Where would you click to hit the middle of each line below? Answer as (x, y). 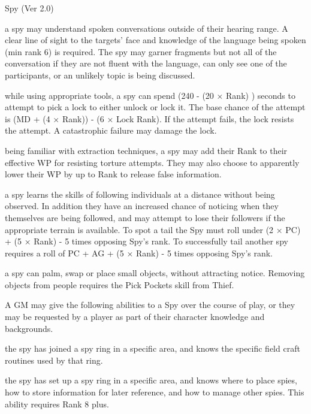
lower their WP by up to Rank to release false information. (113, 174)
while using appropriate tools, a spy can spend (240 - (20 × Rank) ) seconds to (150, 95)
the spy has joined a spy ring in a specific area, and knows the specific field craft (153, 348)
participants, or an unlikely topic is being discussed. (100, 75)
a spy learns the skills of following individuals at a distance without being (140, 194)
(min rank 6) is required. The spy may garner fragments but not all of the (141, 51)
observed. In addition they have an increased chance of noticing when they (142, 206)
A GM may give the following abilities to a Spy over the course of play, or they (150, 305)
